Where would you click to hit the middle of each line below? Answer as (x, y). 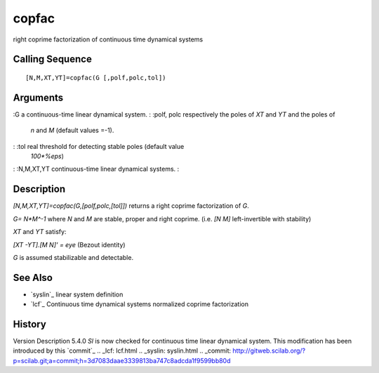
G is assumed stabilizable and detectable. (73, 257)
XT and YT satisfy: (40, 232)
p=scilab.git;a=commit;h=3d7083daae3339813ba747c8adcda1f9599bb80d (122, 360)
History (30, 324)
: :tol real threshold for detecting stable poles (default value (99, 146)
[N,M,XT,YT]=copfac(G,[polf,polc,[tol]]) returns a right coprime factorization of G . (131, 206)
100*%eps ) (47, 156)
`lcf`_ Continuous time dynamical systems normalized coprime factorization (140, 304)
